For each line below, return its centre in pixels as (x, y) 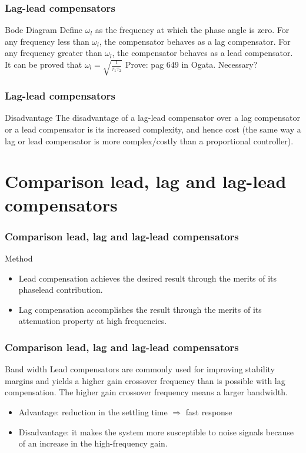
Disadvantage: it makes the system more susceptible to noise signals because (156, 431)
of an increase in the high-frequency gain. (93, 443)
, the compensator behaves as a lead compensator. (202, 53)
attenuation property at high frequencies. (93, 321)
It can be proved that (44, 64)
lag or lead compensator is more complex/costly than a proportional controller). (149, 140)
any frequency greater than (54, 53)
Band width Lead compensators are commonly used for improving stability (140, 369)
